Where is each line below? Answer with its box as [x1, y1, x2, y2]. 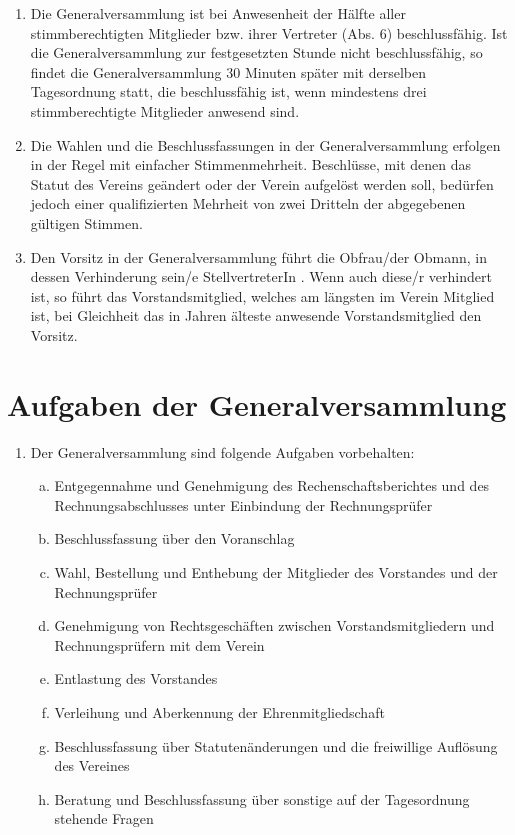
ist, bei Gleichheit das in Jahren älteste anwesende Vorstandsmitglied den [30, 305, 482, 326]
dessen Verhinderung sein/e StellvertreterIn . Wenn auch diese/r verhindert [30, 266, 492, 287]
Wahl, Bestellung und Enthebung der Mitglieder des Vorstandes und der [54, 562, 498, 582]
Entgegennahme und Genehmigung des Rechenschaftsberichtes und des [54, 475, 490, 496]
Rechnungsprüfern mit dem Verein [54, 634, 265, 655]
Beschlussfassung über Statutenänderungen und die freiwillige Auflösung [54, 735, 498, 756]
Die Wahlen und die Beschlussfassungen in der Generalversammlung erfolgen [30, 134, 501, 155]
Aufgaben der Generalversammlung [7, 383, 507, 424]
